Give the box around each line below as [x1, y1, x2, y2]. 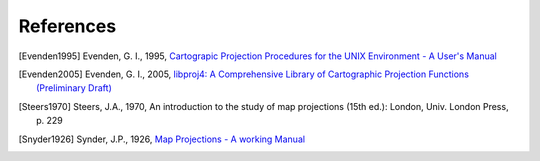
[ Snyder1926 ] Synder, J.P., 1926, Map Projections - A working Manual [18, 133, 305, 145]
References [18, 15, 117, 37]
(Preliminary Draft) [36, 82, 112, 94]
